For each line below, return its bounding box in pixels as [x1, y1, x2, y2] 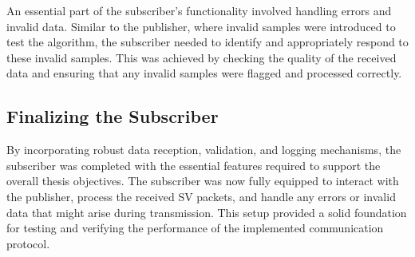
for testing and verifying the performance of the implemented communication [6, 219, 384, 236]
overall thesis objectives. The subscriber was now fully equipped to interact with [6, 172, 399, 189]
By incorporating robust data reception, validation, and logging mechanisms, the [6, 141, 401, 158]
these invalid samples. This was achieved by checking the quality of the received [6, 49, 397, 65]
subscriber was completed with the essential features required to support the [6, 156, 381, 173]
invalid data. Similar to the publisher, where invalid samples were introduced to [6, 18, 396, 34]
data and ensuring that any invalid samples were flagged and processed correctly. [6, 65, 402, 81]
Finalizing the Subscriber [6, 104, 219, 128]
